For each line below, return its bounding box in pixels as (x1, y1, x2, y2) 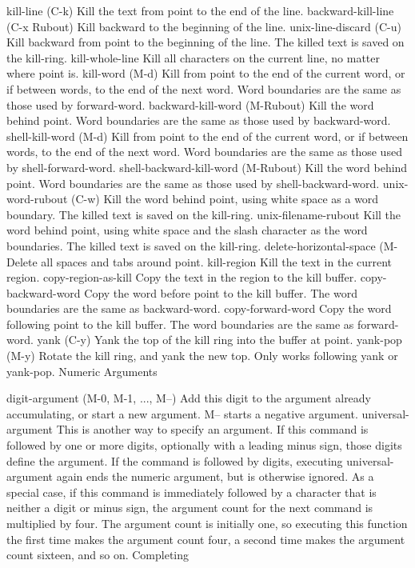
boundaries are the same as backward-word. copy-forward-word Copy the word (6, 300, 392, 317)
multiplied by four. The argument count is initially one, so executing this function (6, 515, 408, 531)
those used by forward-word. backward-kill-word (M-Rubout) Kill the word (6, 96, 374, 113)
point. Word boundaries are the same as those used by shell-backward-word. (6, 174, 380, 191)
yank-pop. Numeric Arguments (6, 362, 158, 379)
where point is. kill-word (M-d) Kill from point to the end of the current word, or (6, 65, 405, 82)
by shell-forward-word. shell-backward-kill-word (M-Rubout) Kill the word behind (6, 158, 408, 175)
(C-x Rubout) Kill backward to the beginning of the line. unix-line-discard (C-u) (6, 18, 401, 34)
